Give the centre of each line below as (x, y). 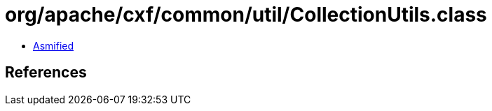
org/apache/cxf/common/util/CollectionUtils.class (246, 15)
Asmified (54, 45)
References (46, 73)
